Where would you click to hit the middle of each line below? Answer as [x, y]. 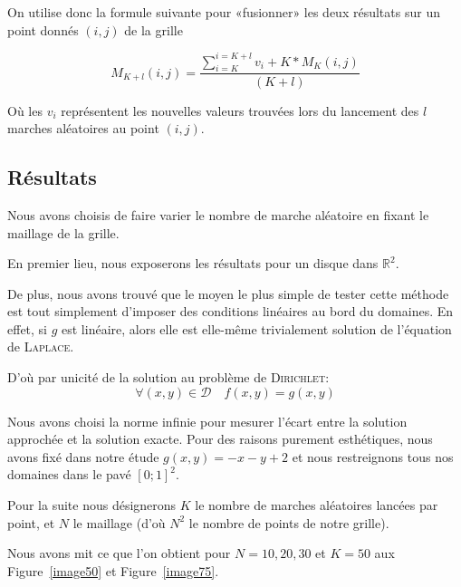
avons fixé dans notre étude [83, 456]
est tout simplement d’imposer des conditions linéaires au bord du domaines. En [230, 311]
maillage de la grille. [63, 232]
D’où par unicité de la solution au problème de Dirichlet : [168, 377]
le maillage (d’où [119, 522]
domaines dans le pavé [69, 474]
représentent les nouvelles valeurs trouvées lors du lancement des [240, 110]
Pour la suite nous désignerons [92, 505]
